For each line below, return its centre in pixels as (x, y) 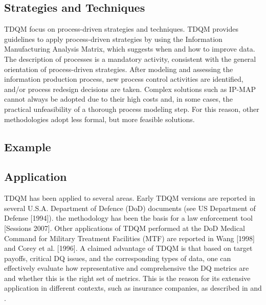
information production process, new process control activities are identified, (124, 79)
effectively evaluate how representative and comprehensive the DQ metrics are (127, 268)
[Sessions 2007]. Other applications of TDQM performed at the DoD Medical (125, 228)
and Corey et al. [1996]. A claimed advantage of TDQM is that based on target (128, 248)
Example (28, 146)
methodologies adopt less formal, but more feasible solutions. (99, 119)
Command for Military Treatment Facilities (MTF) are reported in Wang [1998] (129, 238)
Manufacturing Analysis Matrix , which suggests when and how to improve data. (130, 49)
